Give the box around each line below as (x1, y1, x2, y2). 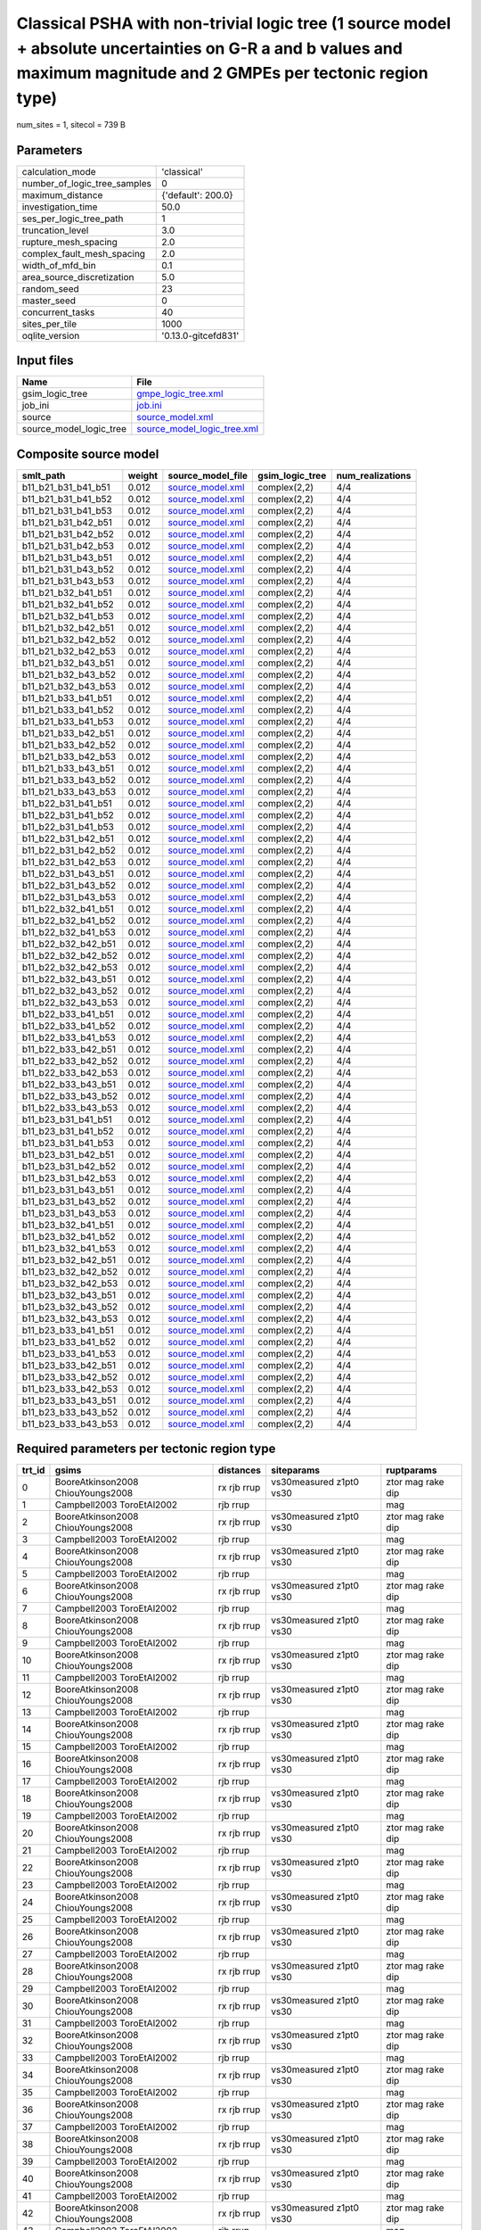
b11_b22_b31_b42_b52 (21, 844, 116, 856)
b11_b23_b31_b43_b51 (21, 1183, 115, 1195)
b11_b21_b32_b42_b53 (21, 645, 116, 657)
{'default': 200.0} (161, 188, 233, 201)
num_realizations (336, 469, 412, 482)
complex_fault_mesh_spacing (21, 247, 146, 260)
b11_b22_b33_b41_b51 (21, 1008, 115, 1020)
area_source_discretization (21, 270, 135, 283)
